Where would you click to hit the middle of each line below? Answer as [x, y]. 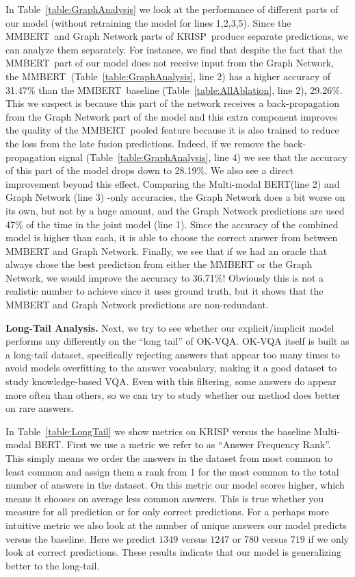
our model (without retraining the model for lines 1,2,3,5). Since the [148, 22]
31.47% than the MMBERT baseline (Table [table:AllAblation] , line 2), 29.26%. [174, 89]
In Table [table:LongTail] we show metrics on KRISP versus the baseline [158, 431]
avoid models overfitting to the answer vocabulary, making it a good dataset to [171, 368]
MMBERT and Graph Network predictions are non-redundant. [137, 305]
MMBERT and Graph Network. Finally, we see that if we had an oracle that [167, 250]
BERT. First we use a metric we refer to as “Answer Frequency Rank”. [183, 444]
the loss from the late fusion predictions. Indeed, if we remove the [143, 143]
